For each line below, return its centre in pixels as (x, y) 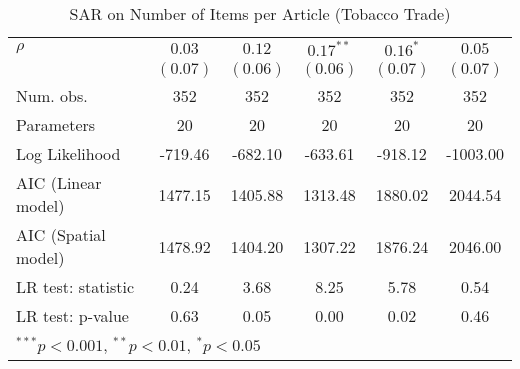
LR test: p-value (72, 315)
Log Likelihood (68, 153)
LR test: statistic (75, 286)
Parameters (56, 124)
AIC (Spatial (61, 234)
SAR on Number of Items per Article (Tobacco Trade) (260, 13)
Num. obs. (52, 95)
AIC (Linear (59, 182)
